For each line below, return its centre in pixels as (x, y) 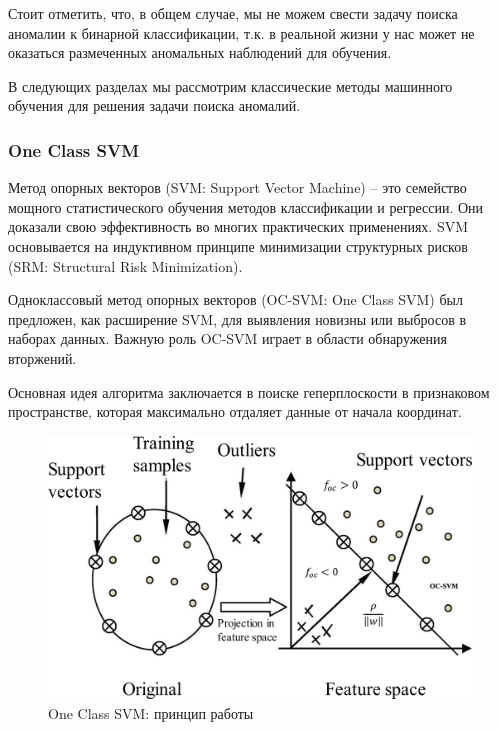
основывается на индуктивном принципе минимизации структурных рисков (238, 245)
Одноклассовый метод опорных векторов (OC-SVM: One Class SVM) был (235, 299)
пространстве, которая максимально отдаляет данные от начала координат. (235, 411)
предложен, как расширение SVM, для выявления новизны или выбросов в (237, 318)
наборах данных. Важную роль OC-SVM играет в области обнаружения (227, 338)
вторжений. (42, 357)
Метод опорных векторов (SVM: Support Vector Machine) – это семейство (237, 187)
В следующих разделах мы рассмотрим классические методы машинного (230, 85)
